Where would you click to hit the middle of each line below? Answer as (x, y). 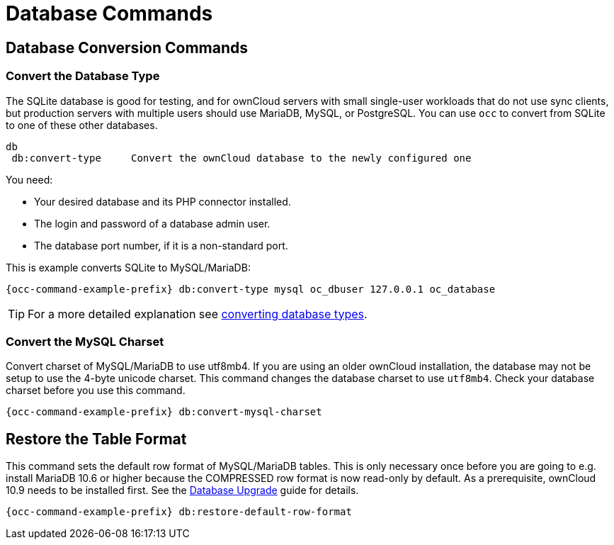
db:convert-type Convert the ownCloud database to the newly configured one (241, 158)
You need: (29, 179)
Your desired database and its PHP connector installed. (163, 201)
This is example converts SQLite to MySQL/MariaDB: (128, 267)
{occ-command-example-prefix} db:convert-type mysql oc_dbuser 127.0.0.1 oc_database (251, 289)
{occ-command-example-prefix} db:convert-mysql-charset (164, 412)
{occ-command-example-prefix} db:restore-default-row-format (179, 512)
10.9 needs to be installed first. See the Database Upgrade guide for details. (182, 490)
